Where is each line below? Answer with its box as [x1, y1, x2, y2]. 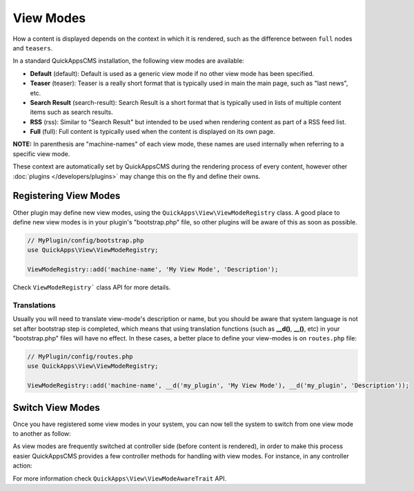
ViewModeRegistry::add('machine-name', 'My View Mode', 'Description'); [27, 266, 279, 273]
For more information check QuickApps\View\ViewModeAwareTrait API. [12, 474, 227, 483]
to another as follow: [12, 430, 72, 438]
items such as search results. [30, 108, 113, 117]
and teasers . [12, 44, 53, 52]
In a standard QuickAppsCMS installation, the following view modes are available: [12, 57, 244, 65]
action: [12, 461, 32, 470]
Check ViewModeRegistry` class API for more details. [12, 283, 171, 291]
